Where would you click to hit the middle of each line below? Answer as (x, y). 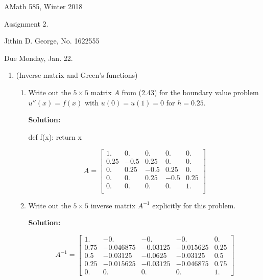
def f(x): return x (55, 136)
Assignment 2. (26, 23)
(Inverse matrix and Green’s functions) (77, 75)
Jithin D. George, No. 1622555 (52, 41)
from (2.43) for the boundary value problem (190, 92)
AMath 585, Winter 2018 (43, 6)
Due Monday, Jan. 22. (39, 58)
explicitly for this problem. (194, 205)
